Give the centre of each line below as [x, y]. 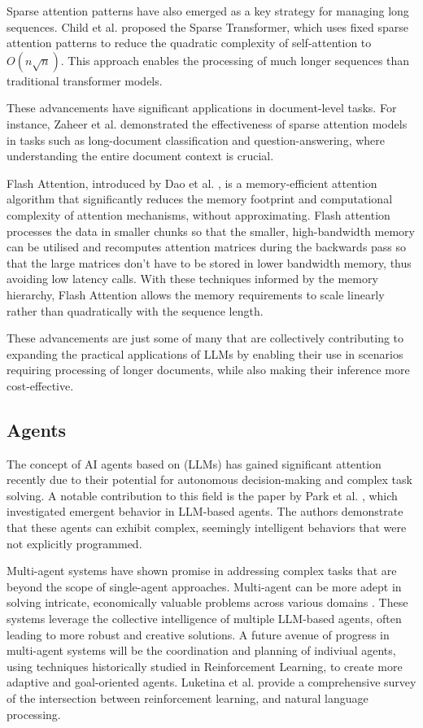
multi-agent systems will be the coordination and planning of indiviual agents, [201, 650]
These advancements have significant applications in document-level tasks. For [202, 108]
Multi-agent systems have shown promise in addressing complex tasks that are [202, 571]
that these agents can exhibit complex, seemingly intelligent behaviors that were [207, 527]
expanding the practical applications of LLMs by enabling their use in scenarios [205, 353]
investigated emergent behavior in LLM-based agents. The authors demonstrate [205, 511]
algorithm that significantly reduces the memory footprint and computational [200, 199]
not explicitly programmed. [74, 543]
